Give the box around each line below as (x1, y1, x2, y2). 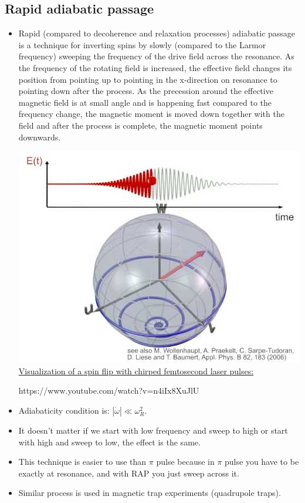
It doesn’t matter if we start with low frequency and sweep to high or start (18, 424, 288, 436)
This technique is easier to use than (18, 455, 147, 468)
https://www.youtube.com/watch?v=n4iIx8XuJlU (18, 384, 199, 397)
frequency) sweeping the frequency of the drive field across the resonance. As (18, 50, 294, 62)
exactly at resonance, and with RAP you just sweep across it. (18, 467, 239, 479)
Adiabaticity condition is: (18, 404, 110, 416)
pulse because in (156, 455, 215, 468)
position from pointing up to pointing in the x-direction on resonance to (18, 73, 277, 85)
